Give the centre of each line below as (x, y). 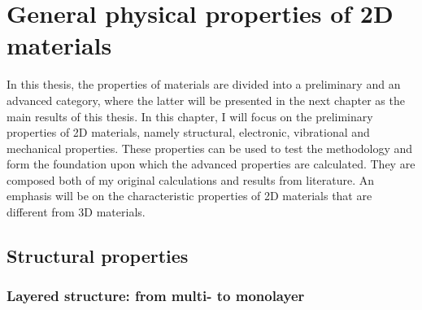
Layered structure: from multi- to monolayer (156, 296)
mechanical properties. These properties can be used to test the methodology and (210, 148)
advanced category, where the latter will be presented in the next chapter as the (206, 100)
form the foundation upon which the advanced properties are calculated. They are (211, 164)
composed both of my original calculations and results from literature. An (191, 179)
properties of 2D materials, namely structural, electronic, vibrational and (188, 132)
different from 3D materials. (76, 212)
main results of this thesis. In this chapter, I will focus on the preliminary (190, 116)
